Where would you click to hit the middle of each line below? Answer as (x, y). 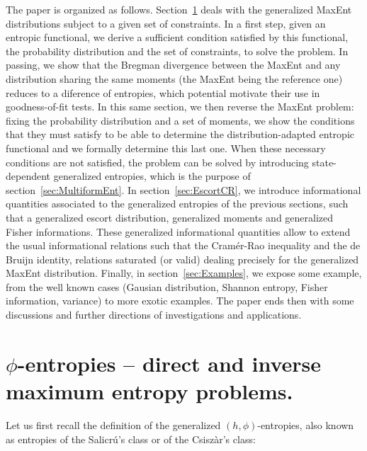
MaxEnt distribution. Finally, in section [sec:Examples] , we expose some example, (184, 273)
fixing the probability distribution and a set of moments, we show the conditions (180, 120)
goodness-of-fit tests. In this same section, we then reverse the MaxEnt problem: (180, 107)
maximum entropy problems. (149, 391)
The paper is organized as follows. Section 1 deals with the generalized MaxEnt (179, 9)
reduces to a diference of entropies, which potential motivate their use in (163, 92)
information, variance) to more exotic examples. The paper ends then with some (180, 301)
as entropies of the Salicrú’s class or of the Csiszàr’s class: (131, 439)
